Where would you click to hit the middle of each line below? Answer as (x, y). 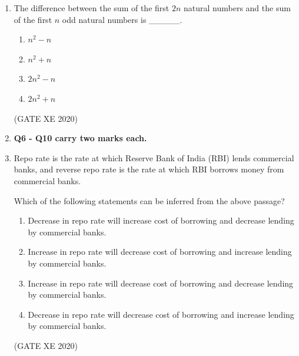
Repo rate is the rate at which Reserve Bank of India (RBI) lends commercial (154, 157)
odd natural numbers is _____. (122, 19)
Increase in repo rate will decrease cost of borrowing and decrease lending (161, 283)
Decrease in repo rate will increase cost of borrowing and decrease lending (161, 220)
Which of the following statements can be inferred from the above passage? (149, 200)
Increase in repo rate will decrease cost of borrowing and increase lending (160, 252)
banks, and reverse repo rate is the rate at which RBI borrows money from (149, 169)
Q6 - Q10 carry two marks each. (80, 138)
